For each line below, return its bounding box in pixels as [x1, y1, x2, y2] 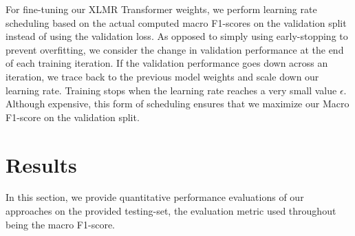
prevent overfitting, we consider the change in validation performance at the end [6, 42, 344, 56]
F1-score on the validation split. [6, 109, 140, 124]
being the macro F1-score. [6, 217, 115, 231]
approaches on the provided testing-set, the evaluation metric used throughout [6, 204, 336, 218]
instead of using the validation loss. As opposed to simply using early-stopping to [6, 29, 348, 43]
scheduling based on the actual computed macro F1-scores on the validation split [6, 15, 347, 30]
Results [6, 150, 77, 178]
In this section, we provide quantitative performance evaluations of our [6, 190, 304, 204]
